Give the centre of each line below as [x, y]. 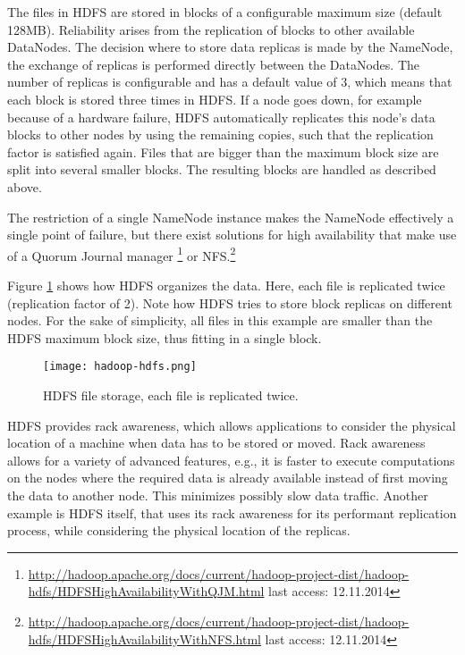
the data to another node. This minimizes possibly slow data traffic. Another [218, 495]
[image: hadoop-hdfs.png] [120, 367]
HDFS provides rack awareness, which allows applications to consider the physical [232, 425]
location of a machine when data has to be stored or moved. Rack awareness [216, 443]
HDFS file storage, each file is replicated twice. [171, 395]
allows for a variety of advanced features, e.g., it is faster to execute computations [231, 460]
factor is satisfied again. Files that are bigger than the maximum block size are [223, 151]
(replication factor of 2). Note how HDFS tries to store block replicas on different [230, 302]
